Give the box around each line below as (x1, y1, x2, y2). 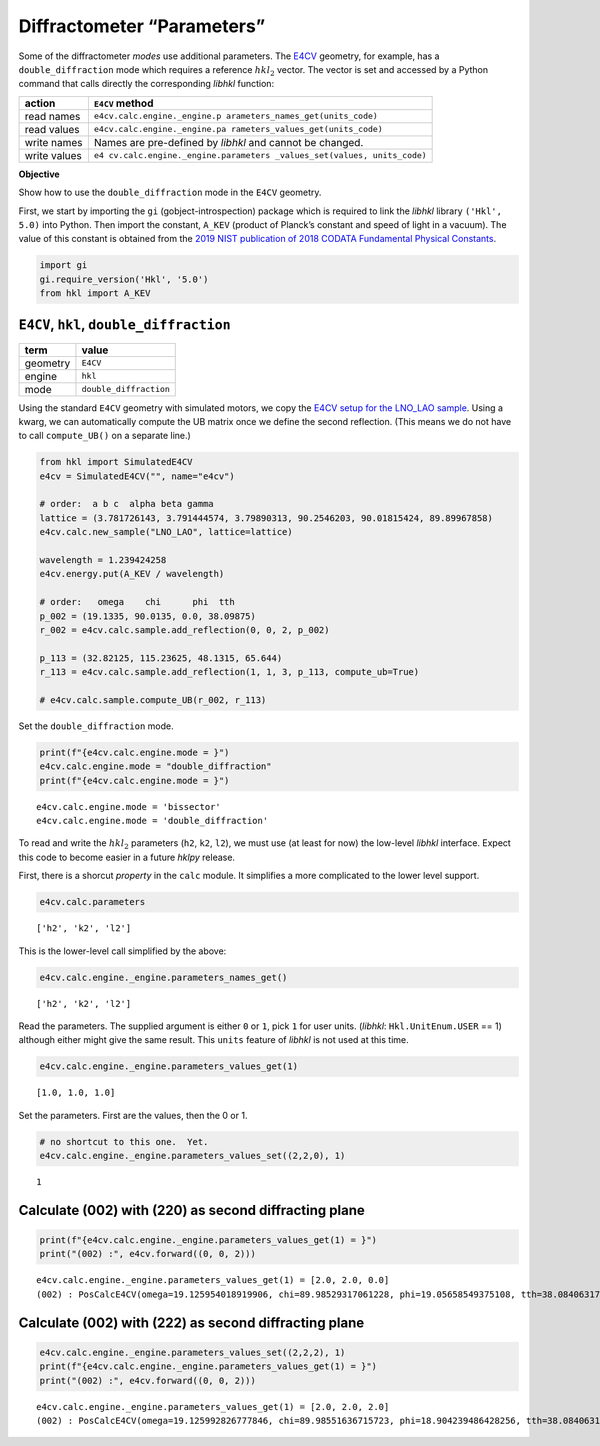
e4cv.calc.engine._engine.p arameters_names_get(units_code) (93, 111, 379, 122)
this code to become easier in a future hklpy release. (18, 851, 235, 863)
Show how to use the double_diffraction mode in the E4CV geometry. (18, 186, 322, 199)
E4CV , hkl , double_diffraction (18, 316, 231, 334)
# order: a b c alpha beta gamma (39, 498, 214, 510)
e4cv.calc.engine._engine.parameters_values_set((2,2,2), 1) (39, 1346, 346, 1358)
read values (24, 122, 80, 136)
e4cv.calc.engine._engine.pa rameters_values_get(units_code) (93, 124, 384, 135)
